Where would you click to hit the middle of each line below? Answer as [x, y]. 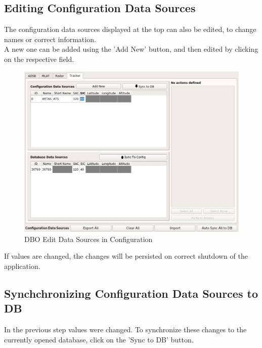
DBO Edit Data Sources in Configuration [89, 239]
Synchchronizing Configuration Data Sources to [131, 293]
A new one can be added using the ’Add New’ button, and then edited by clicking [131, 49]
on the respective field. [39, 59]
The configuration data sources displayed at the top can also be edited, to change [130, 29]
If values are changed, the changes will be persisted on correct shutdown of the [126, 256]
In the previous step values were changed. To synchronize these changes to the [125, 329]
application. [22, 266]
